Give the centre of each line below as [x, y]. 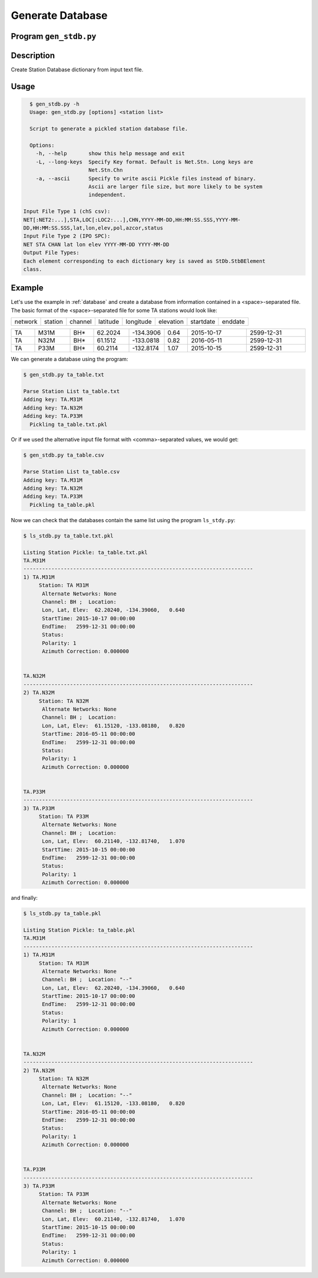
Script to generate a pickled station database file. [109, 129]
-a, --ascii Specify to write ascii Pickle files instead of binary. [146, 178]
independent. [107, 195]
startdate [203, 322]
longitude [139, 322]
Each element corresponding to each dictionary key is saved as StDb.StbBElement [145, 261]
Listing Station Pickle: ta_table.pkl [79, 930]
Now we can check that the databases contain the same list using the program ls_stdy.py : [123, 520]
